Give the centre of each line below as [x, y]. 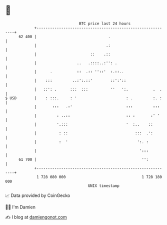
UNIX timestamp [104, 186]
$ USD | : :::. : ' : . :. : [84, 98]
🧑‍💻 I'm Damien [20, 207]
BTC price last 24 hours [105, 24]
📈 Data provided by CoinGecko [38, 195]
